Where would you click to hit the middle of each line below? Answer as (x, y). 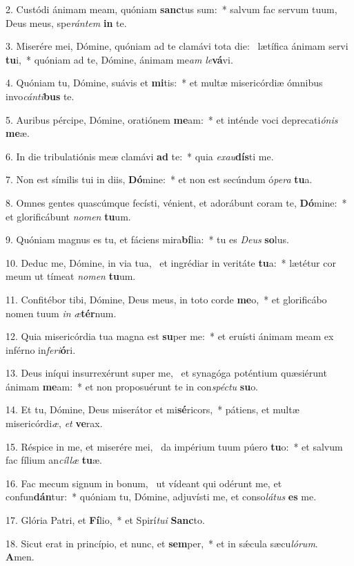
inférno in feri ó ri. (41, 349)
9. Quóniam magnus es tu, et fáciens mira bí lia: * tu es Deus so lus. (147, 239)
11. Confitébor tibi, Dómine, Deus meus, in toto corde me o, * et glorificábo (166, 299)
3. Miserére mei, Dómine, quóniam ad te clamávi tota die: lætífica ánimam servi (177, 46)
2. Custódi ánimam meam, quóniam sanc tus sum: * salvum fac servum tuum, (171, 9)
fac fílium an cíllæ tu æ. (54, 460)
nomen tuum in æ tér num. (61, 313)
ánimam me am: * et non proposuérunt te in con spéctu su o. (132, 386)
